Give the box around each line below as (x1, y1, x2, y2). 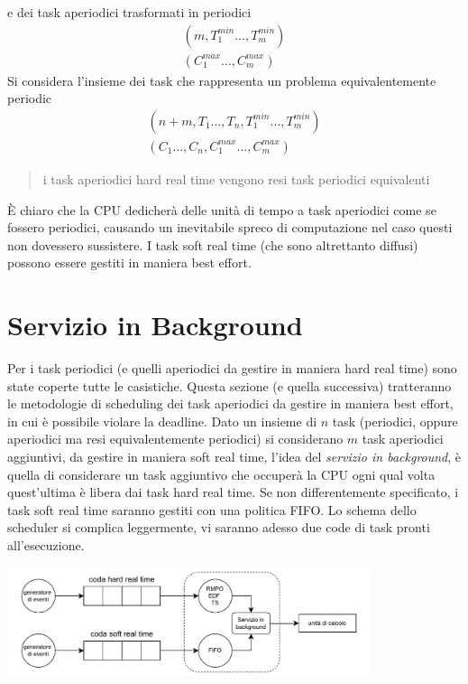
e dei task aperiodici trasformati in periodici (7, 3, 252, 21)
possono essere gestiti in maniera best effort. (7, 253, 252, 272)
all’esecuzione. (7, 535, 85, 554)
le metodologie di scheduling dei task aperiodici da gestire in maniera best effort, (7, 394, 454, 413)
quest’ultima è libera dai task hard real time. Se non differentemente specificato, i (7, 483, 459, 501)
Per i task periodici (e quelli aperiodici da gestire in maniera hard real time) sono (7, 359, 457, 377)
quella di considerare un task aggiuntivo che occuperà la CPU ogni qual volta (7, 464, 436, 483)
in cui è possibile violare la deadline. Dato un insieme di (7, 411, 317, 430)
